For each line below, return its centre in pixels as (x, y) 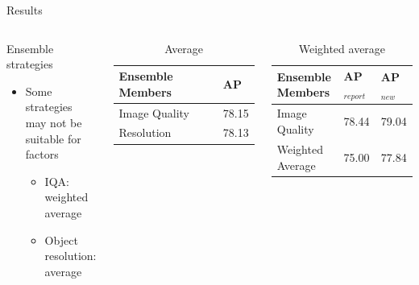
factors (42, 154)
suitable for (53, 138)
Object (61, 240)
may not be (54, 122)
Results (25, 10)
